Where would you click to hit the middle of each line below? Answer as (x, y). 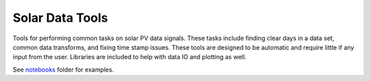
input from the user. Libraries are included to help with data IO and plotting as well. (130, 57)
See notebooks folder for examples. (63, 69)
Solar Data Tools (60, 18)
